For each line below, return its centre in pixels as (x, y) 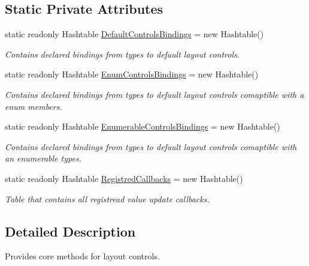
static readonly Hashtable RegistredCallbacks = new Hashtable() (124, 178)
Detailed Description (70, 231)
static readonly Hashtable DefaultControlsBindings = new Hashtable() (134, 34)
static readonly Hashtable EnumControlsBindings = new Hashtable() (132, 74)
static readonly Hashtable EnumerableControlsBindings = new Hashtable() (143, 126)
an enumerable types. (43, 158)
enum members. (34, 106)
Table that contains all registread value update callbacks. (107, 198)
